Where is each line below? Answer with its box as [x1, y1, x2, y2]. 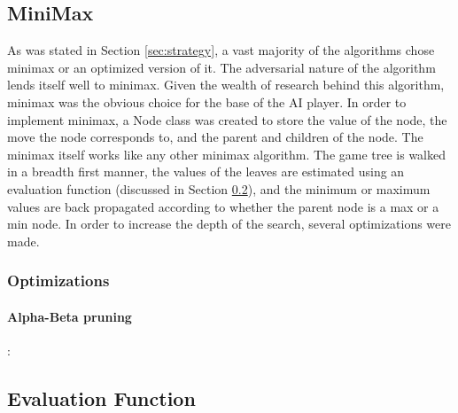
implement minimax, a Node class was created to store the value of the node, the [7, 110, 447, 129]
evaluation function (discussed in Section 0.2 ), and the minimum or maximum [7, 179, 431, 198]
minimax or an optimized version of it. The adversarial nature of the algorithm [7, 58, 436, 76]
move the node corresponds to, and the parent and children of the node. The [7, 128, 423, 146]
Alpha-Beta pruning [7, 307, 132, 325]
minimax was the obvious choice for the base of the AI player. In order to [7, 92, 407, 111]
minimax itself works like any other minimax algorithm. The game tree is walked [7, 144, 446, 163]
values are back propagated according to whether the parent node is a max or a [7, 197, 439, 215]
